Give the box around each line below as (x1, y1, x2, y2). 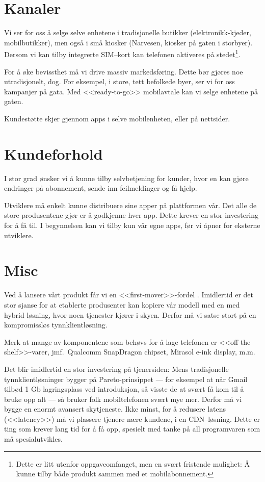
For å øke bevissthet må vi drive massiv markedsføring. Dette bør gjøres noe (4, 66, 243, 77)
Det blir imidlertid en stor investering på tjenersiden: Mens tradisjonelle (4, 363, 229, 374)
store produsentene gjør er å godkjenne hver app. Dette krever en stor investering (4, 210, 259, 220)
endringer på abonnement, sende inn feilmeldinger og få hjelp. (4, 183, 197, 193)
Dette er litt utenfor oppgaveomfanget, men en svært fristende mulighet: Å (16, 458, 250, 469)
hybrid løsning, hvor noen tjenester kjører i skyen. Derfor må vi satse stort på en (4, 309, 256, 320)
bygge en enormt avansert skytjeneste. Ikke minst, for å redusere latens (4, 403, 226, 414)
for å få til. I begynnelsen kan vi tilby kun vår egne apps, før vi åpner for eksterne (4, 220, 260, 231)
